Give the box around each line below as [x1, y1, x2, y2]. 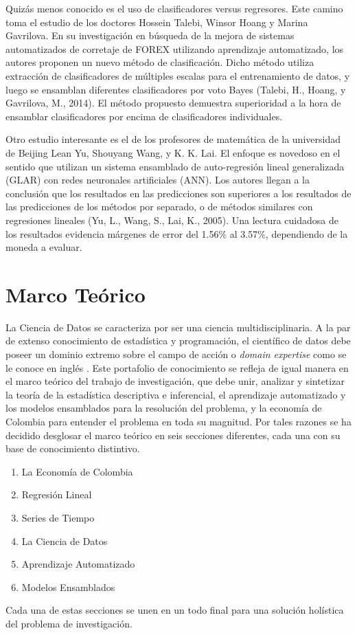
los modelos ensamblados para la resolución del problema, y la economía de [5, 401, 322, 415]
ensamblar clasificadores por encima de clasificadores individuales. [5, 109, 283, 123]
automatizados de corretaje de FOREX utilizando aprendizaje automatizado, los [5, 41, 344, 56]
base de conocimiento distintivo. [5, 441, 140, 456]
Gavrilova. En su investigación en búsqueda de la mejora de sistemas [5, 28, 295, 43]
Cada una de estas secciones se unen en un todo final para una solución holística [5, 603, 344, 617]
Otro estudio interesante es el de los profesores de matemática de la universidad [5, 132, 341, 146]
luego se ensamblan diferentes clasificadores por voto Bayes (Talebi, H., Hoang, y [5, 82, 346, 96]
